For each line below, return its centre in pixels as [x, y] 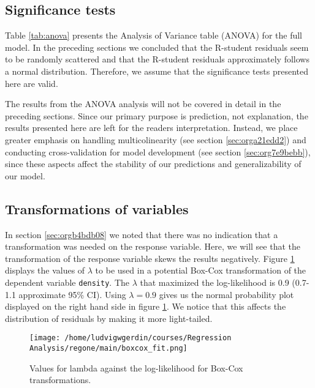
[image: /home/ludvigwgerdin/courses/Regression [131, 338]
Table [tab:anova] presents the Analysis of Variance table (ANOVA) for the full [154, 35]
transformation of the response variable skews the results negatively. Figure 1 [150, 258]
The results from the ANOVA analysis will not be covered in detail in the [143, 104]
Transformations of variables [97, 208]
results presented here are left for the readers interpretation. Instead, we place [151, 128]
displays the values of [45, 270]
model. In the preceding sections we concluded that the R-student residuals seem [157, 47]
